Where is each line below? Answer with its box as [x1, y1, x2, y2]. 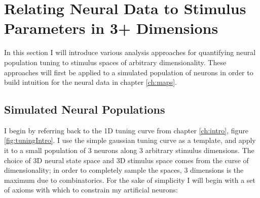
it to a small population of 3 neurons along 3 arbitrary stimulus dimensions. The [4, 145, 254, 156]
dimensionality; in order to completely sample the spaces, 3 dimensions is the [4, 165, 244, 175]
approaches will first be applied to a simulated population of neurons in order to [4, 67, 253, 77]
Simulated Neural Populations [4, 102, 165, 117]
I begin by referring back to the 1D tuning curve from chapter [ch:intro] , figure [4, 125, 249, 135]
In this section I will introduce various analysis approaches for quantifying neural [4, 47, 256, 58]
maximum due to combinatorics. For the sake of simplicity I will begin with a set [4, 174, 255, 185]
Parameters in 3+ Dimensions [4, 18, 218, 38]
